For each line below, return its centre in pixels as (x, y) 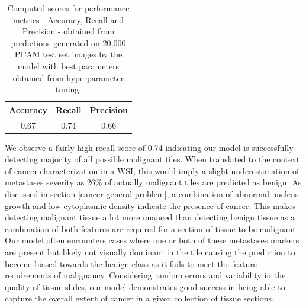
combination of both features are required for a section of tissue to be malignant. (152, 228)
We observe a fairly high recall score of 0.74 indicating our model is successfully (149, 147)
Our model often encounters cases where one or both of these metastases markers (152, 240)
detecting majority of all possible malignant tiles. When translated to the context (152, 159)
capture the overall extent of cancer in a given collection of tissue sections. (139, 298)
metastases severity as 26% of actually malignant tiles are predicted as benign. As (153, 182)
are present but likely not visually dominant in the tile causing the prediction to (150, 252)
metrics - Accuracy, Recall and (68, 19)
